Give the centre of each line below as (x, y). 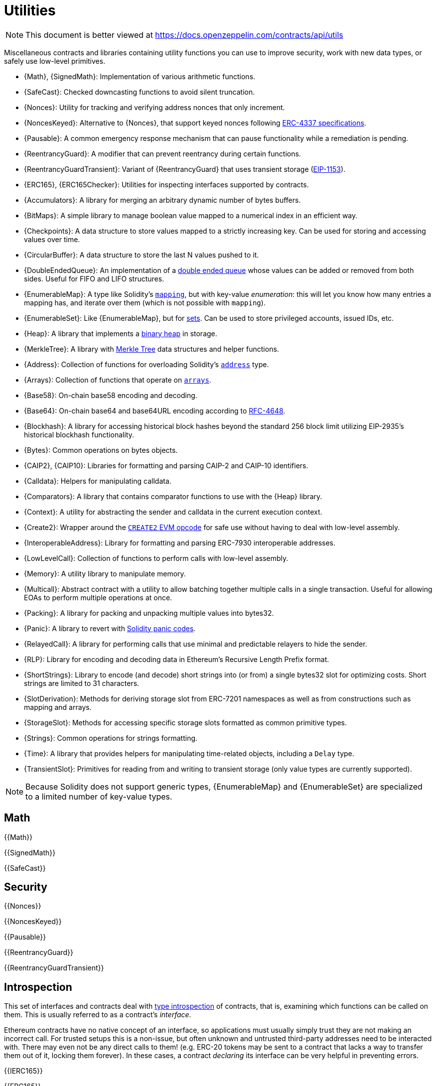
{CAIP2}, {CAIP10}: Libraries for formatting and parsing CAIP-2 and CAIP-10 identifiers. (166, 465)
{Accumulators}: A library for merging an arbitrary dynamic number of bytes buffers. (162, 200)
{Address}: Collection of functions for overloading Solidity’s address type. (146, 364)
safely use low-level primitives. (55, 61)
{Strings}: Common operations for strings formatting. (111, 738)
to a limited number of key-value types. (99, 796)
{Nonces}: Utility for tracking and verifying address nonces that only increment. (154, 107)
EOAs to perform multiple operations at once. (98, 597)
